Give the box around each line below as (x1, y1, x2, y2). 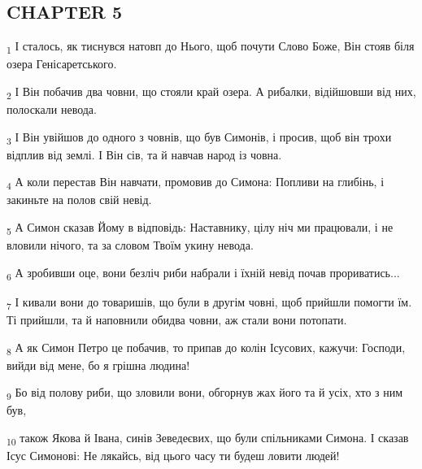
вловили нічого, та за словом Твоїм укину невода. (7, 237, 254, 254)
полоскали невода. (7, 101, 97, 118)
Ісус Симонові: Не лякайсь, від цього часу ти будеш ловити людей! (7, 447, 340, 464)
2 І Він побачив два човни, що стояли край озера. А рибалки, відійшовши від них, (7, 82, 416, 102)
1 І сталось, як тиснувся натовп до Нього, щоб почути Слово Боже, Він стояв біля (7, 37, 415, 56)
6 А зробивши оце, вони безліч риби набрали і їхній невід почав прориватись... (7, 263, 400, 283)
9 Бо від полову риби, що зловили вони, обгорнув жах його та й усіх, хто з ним (7, 384, 403, 403)
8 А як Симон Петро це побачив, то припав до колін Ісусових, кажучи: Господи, (7, 338, 406, 358)
